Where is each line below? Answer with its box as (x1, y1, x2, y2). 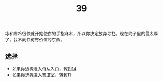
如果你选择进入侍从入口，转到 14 (12, 66, 77, 71)
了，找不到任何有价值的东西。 (5, 37, 65, 42)
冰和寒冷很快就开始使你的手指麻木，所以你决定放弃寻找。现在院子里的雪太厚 (5, 31, 158, 37)
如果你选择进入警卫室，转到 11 (12, 72, 71, 78)
